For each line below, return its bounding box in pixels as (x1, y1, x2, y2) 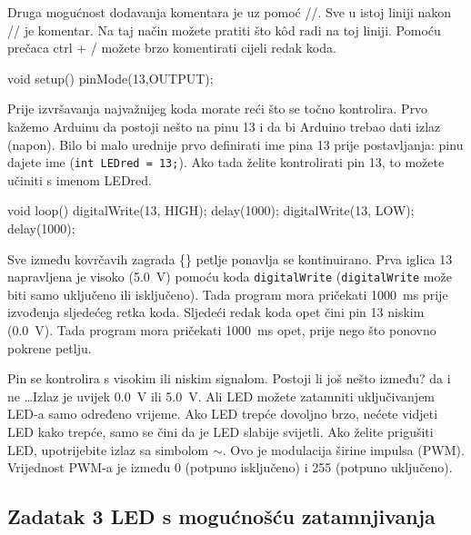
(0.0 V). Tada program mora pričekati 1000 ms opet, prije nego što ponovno (7, 321, 436, 340)
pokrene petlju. (7, 338, 92, 357)
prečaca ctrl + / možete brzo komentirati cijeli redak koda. (7, 38, 336, 57)
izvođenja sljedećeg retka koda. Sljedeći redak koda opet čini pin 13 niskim (7, 302, 425, 322)
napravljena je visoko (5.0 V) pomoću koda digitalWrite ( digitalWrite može (7, 267, 452, 286)
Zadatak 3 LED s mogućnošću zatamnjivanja (7, 502, 436, 530)
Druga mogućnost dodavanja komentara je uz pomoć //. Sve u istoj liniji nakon (7, 3, 452, 21)
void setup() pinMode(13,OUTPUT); (7, 68, 214, 87)
